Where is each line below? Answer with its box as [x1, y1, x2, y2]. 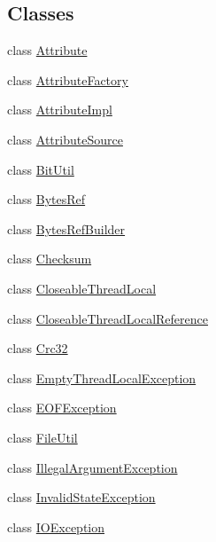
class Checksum [7, 249, 92, 268]
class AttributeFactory [7, 70, 128, 89]
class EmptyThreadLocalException [7, 368, 197, 387]
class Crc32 [7, 339, 68, 357]
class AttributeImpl [7, 100, 112, 119]
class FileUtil [7, 428, 78, 446]
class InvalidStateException [7, 488, 156, 507]
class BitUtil [7, 160, 74, 178]
